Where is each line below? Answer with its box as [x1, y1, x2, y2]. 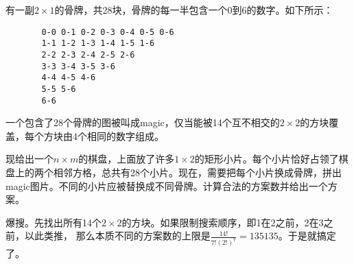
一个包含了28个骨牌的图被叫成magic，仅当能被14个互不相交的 [5, 115, 280, 130]
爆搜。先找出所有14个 [5, 215, 102, 229]
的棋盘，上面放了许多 [78, 152, 175, 166]
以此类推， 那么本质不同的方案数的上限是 [24, 228, 211, 243]
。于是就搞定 [278, 228, 336, 243]
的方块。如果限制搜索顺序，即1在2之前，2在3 [121, 215, 324, 229]
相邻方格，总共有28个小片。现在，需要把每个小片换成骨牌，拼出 [53, 165, 342, 179]
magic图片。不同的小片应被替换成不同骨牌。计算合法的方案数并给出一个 [5, 178, 328, 193]
